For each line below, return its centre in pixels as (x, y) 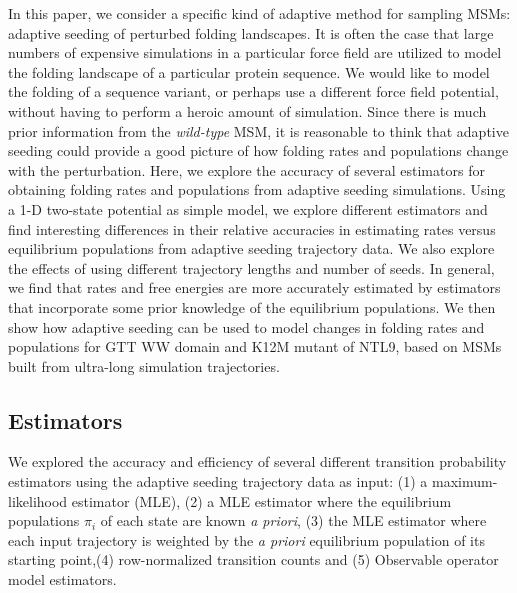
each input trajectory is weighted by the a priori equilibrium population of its (246, 539)
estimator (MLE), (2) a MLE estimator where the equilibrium (261, 500)
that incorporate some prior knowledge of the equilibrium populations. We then (252, 306)
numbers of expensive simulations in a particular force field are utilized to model (255, 52)
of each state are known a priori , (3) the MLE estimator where (293, 520)
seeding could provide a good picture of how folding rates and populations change (258, 150)
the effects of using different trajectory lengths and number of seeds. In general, (251, 267)
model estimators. (62, 579)
